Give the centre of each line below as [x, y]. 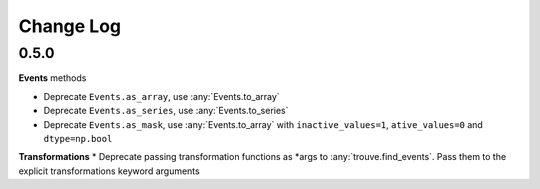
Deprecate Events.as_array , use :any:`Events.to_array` [161, 96]
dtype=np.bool [78, 138]
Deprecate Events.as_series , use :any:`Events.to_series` [166, 111]
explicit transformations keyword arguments [109, 171]
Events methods [52, 78]
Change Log [70, 26]
